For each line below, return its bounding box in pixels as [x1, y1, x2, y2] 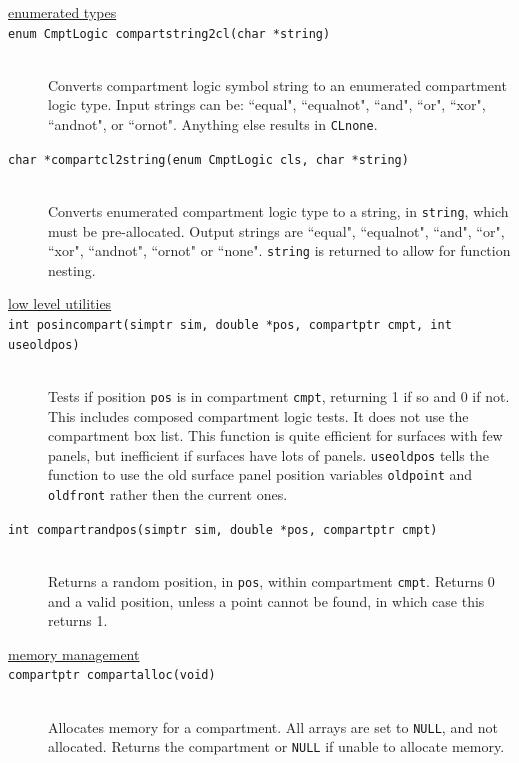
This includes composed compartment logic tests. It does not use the [48, 405, 469, 426]
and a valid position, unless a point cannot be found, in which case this [48, 590, 485, 611]
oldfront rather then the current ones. [48, 484, 288, 505]
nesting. [48, 259, 96, 280]
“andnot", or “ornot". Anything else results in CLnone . [48, 114, 378, 135]
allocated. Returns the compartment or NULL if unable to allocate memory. [48, 736, 505, 757]
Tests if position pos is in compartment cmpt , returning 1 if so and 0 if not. [48, 385, 510, 406]
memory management [8, 643, 140, 664]
